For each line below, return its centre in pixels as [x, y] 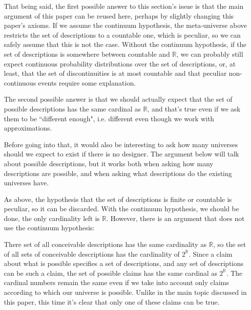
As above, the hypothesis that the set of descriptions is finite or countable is [118, 199]
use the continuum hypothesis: [49, 228]
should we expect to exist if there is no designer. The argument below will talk [122, 154]
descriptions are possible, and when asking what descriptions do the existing [118, 173]
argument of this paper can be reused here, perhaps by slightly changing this [119, 15]
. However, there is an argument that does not [175, 218]
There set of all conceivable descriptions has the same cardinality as [105, 244]
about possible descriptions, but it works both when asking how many [109, 163]
